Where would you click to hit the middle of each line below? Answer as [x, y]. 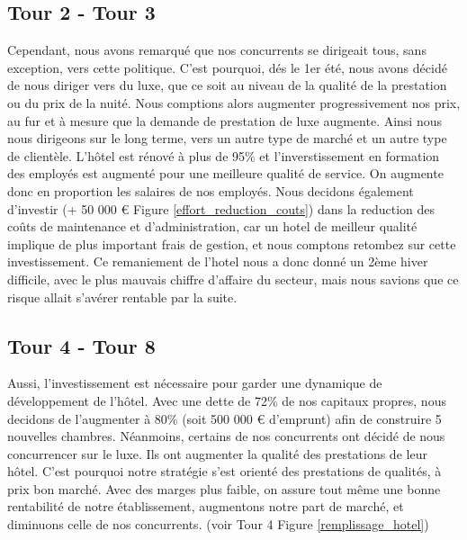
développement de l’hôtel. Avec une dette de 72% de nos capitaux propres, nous [227, 400]
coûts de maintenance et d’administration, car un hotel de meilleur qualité [212, 226]
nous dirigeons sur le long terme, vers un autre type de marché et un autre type [227, 138]
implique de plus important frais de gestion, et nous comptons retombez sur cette [232, 243]
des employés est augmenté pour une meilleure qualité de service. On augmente [225, 173]
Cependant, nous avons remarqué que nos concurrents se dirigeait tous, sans [217, 50]
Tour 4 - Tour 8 [81, 345]
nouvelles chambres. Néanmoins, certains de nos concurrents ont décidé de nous [226, 436]
